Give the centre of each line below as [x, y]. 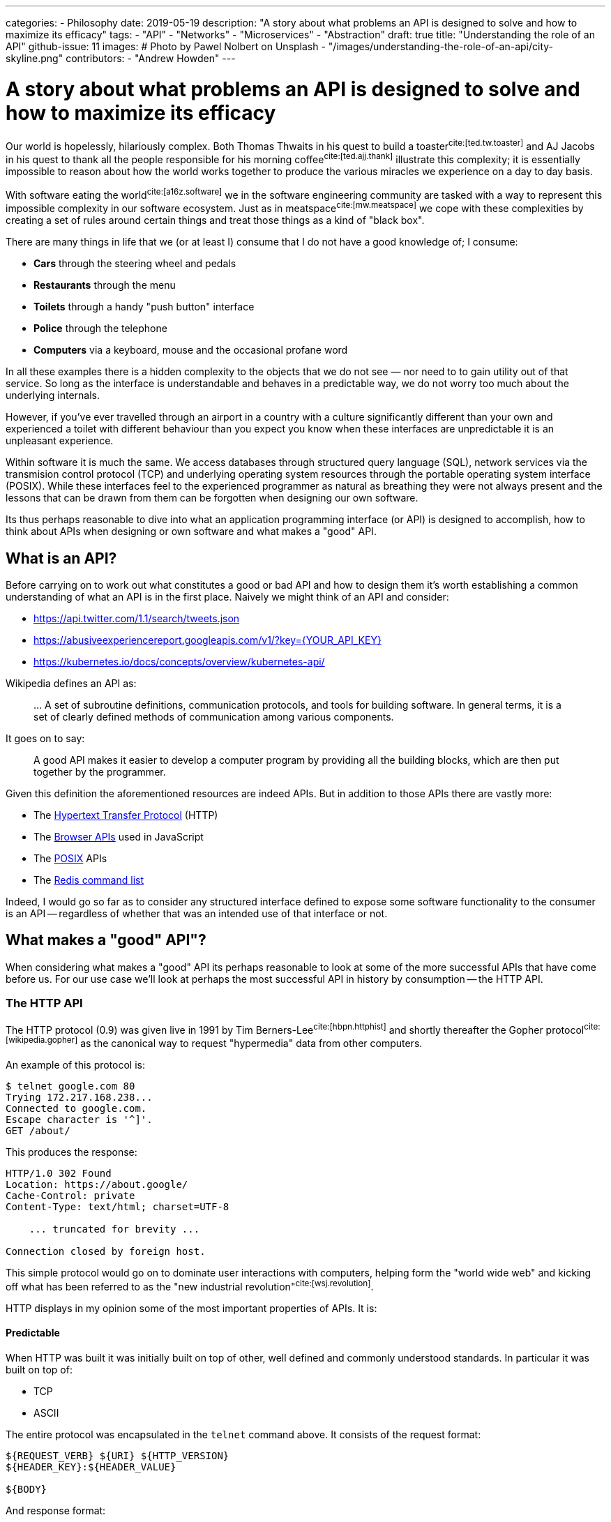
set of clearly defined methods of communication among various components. [214, 716]
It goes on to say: [45, 738]
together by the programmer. [100, 771]
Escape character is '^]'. [79, 1119]
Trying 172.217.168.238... [79, 1097]
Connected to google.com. [76, 1108]
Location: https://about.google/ [97, 1184]
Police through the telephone [100, 329]
